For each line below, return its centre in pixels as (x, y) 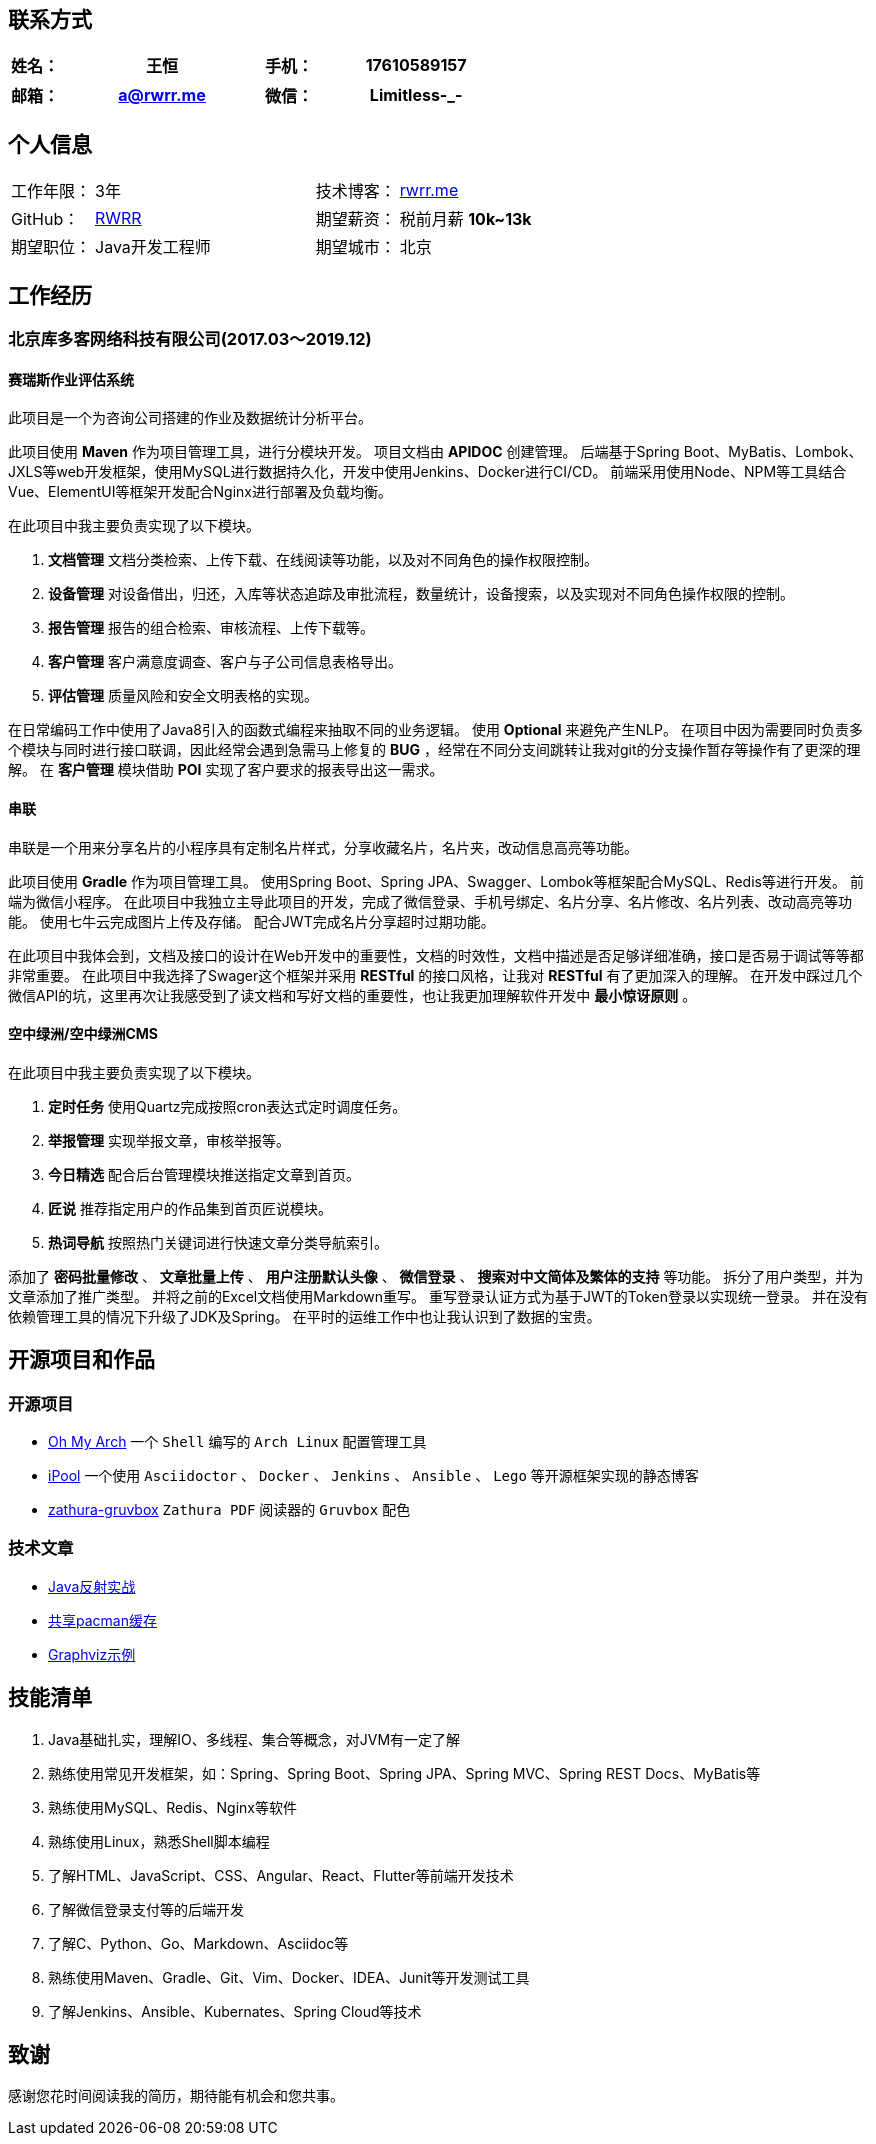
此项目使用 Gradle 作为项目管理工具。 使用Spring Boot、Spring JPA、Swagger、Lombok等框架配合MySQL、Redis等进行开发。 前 (436, 881)
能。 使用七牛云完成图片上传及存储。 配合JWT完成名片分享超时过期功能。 (251, 921)
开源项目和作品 (81, 1360)
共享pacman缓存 (102, 1620)
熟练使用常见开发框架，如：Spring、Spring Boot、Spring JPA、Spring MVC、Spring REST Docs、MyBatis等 (404, 1773)
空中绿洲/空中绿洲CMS (83, 1034)
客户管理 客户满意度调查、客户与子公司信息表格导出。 (225, 662)
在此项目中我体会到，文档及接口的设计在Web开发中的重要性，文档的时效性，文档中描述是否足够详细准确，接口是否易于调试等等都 (436, 955)
